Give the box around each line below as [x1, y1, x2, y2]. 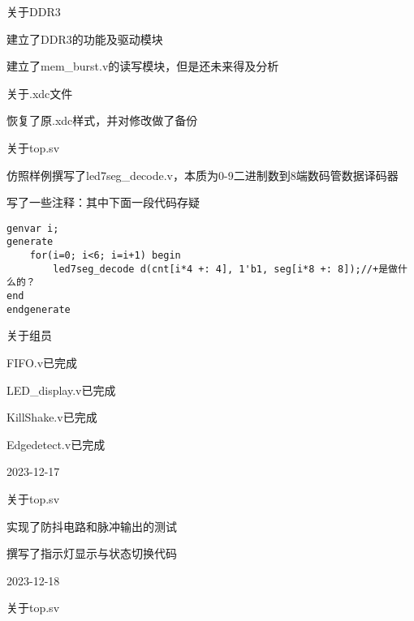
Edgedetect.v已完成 [6, 435, 106, 452]
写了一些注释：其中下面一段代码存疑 [6, 194, 200, 211]
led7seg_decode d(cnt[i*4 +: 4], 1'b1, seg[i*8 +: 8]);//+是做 [53, 263, 398, 275]
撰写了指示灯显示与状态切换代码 [6, 545, 177, 562]
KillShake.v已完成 [6, 409, 97, 426]
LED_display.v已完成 [6, 381, 116, 398]
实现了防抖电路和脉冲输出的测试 [6, 517, 177, 534]
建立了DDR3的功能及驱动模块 [6, 30, 163, 47]
